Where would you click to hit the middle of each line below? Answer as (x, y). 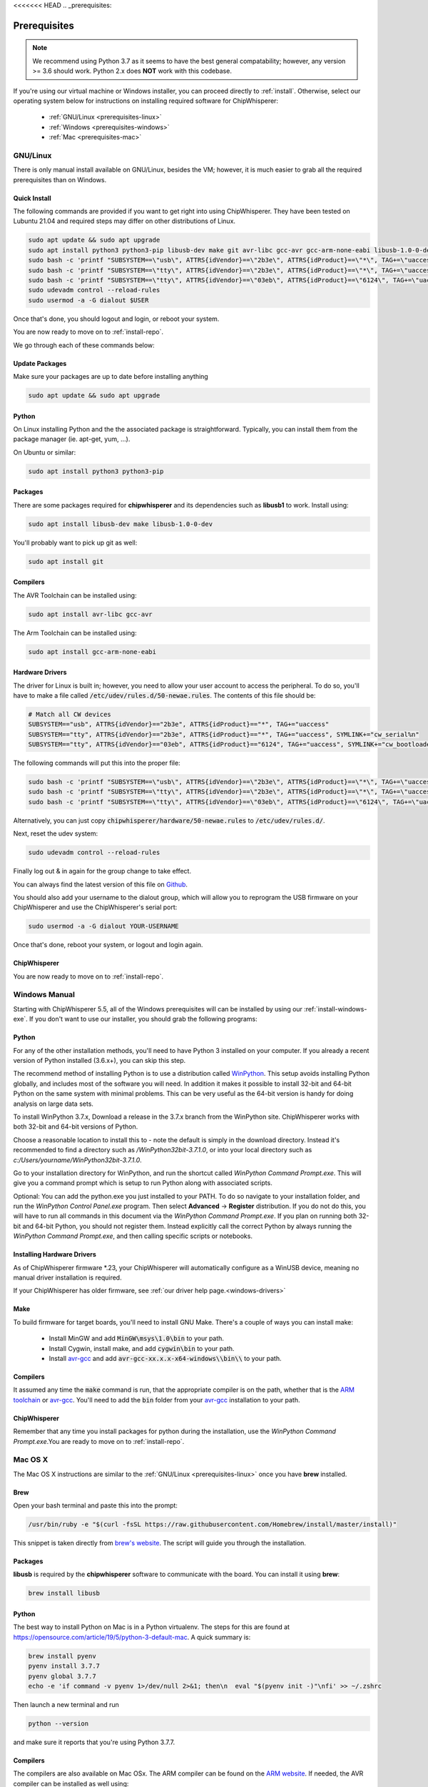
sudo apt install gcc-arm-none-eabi (92, 652)
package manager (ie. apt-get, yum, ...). (72, 439)
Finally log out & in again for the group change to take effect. (102, 871)
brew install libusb (64, 1593)
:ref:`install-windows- (336, 1009)
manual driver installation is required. (67, 1278)
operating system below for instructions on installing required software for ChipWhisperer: (146, 101)
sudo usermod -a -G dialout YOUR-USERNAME (103, 926)
